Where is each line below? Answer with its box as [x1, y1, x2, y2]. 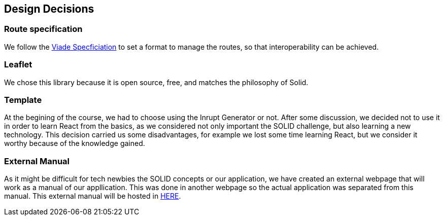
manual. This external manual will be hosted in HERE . [4, 192, 181, 201]
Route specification [4, 24, 83, 34]
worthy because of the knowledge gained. [4, 139, 145, 148]
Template [4, 94, 42, 105]
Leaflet [4, 59, 32, 70]
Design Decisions [4, 3, 94, 15]
